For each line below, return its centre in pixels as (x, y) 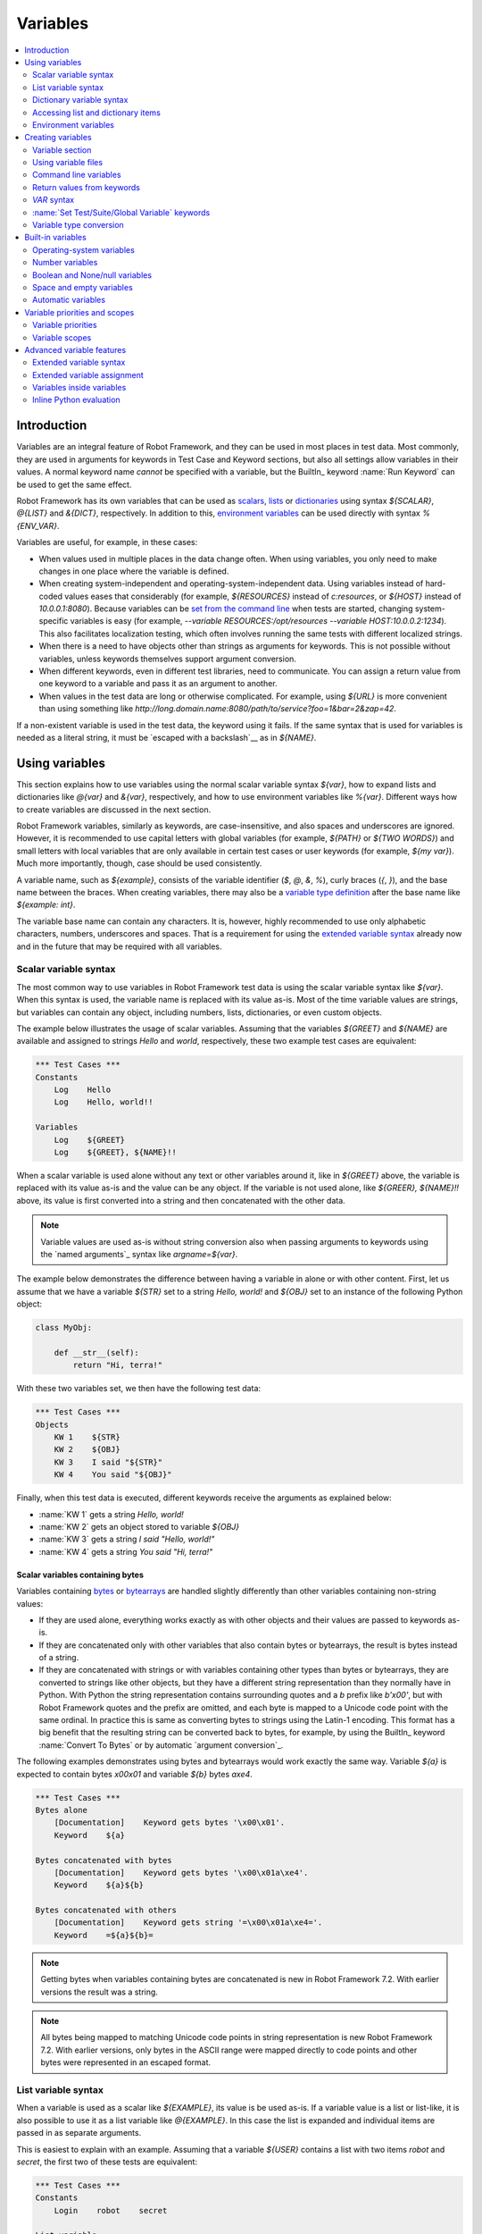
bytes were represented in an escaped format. (126, 2062)
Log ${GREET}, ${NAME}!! (116, 1152)
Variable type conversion (78, 225)
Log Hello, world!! (104, 1102)
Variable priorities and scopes (79, 312)
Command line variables (77, 175)
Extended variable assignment (88, 374)
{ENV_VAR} (37, 525)
